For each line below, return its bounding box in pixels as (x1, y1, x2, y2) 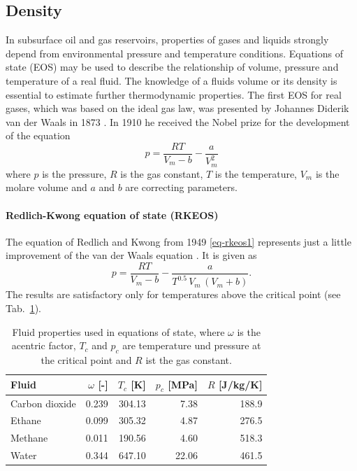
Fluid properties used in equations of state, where (12, 324, 225, 339)
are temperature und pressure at (122, 338, 261, 353)
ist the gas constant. (145, 352, 232, 367)
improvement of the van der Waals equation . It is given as (6, 248, 257, 262)
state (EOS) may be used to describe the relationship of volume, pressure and (6, 59, 339, 74)
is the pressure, (42, 166, 107, 181)
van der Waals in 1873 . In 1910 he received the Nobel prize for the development (6, 114, 350, 129)
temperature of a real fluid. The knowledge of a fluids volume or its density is (6, 73, 337, 87)
